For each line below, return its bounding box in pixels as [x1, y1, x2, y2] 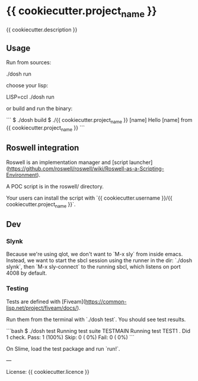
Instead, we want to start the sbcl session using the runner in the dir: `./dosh [6, 257, 193, 264]
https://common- [85, 298, 127, 305]
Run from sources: [6, 59, 52, 66]
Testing [6, 284, 28, 292]
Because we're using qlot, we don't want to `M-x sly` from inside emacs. [6, 251, 183, 258]
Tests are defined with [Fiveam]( [6, 298, 86, 305]
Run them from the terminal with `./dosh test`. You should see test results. [6, 316, 186, 323]
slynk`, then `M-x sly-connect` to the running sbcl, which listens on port [6, 263, 181, 270]
